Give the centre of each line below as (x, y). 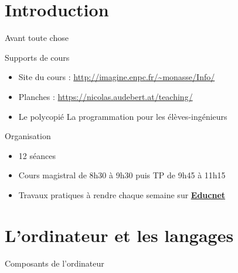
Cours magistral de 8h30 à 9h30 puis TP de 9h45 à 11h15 (122, 175)
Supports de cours (37, 57)
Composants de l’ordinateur (55, 263)
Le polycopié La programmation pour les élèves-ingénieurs (123, 116)
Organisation (28, 136)
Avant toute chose (37, 38)
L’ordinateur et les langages (119, 235)
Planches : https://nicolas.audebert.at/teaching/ (106, 96)
